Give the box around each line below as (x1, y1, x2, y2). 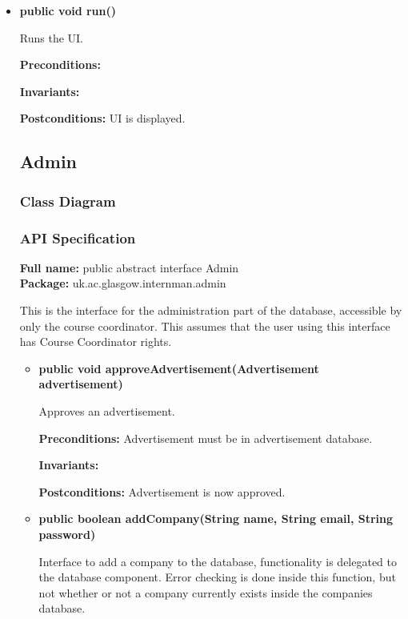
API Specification (19, 227, 136, 247)
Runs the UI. (19, 29, 84, 46)
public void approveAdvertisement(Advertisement (38, 360, 319, 376)
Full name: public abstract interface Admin (19, 259, 239, 275)
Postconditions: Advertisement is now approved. (38, 483, 286, 500)
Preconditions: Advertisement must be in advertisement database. (38, 429, 373, 446)
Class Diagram (19, 191, 116, 211)
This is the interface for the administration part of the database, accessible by (19, 302, 402, 318)
